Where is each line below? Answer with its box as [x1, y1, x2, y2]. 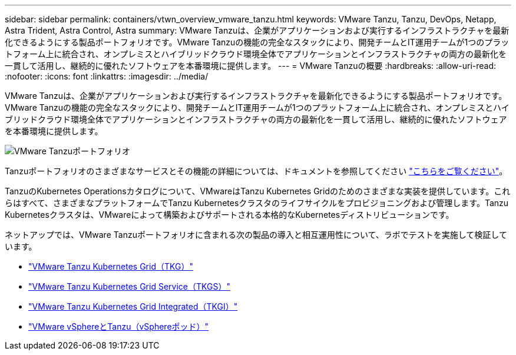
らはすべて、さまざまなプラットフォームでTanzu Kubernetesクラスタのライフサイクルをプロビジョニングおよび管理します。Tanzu [5, 198, 509, 208]
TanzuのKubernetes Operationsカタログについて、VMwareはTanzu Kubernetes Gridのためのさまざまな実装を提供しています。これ [5, 186, 511, 196]
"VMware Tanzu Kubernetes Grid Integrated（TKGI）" [28, 301, 238, 311]
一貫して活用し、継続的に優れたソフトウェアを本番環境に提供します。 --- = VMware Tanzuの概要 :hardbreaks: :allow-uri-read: [5, 61, 497, 71]
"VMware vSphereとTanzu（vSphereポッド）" [28, 321, 209, 331]
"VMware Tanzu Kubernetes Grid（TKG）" [28, 261, 193, 271]
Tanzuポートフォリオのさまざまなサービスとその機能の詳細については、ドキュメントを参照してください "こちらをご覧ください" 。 [5, 166, 508, 176]
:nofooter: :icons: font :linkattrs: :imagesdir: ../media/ [5, 71, 209, 81]
